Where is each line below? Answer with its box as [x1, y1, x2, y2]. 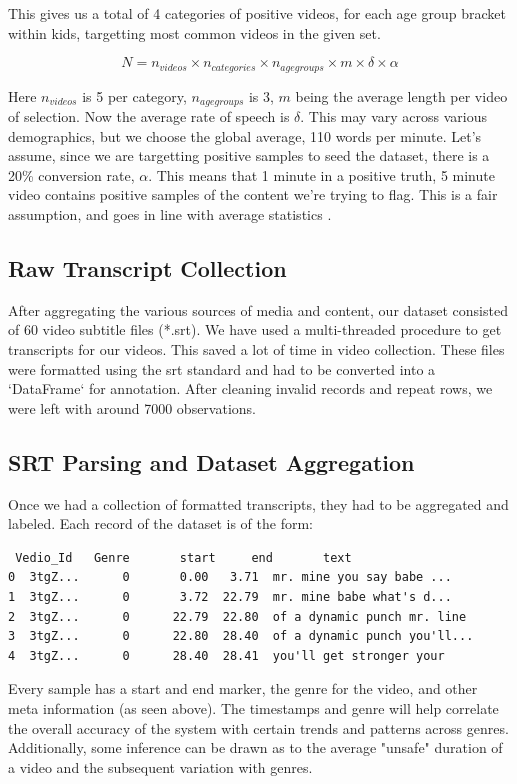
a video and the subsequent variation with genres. [8, 756, 313, 777]
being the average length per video [295, 85, 508, 106]
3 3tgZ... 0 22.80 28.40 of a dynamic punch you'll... [8, 629, 474, 644]
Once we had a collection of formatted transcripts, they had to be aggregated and [8, 493, 509, 514]
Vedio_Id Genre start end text [15, 550, 352, 565]
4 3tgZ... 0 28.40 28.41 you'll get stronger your [8, 648, 445, 663]
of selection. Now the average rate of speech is [8, 106, 290, 127]
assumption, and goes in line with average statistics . [8, 204, 332, 225]
